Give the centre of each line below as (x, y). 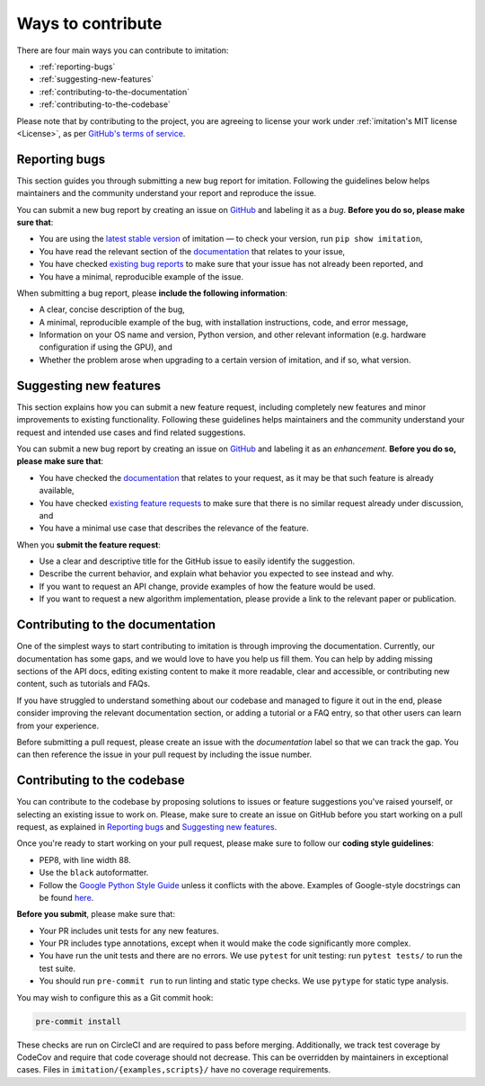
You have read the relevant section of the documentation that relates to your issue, (192, 251)
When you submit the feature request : (88, 545)
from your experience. (57, 725)
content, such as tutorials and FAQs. (84, 684)
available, (57, 491)
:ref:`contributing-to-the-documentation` (115, 92)
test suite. (57, 968)
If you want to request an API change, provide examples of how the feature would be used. (207, 586)
